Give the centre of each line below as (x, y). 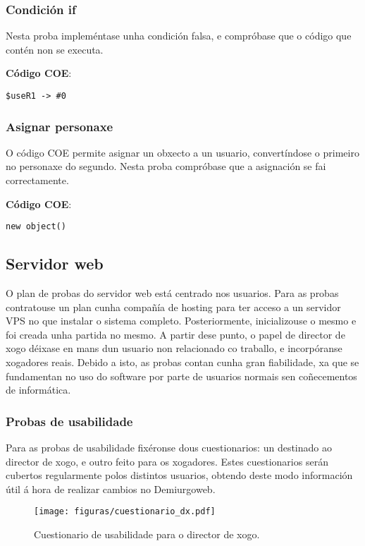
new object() (36, 227)
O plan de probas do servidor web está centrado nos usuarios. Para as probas (172, 293)
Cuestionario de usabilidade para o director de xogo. (147, 534)
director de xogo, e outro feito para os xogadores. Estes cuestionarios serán (167, 461)
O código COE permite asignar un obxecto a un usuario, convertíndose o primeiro (182, 152)
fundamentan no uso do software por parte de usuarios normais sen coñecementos (181, 376)
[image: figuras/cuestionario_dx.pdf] (125, 512)
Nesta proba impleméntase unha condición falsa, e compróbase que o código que (179, 36)
